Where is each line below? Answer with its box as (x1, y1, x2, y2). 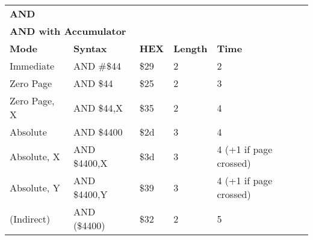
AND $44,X (73, 100, 123, 115)
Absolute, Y (10, 180, 60, 194)
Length (173, 41, 208, 55)
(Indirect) (10, 211, 51, 226)
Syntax (73, 41, 107, 55)
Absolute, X (10, 149, 60, 163)
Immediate (10, 59, 55, 73)
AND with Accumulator (10, 24, 126, 38)
